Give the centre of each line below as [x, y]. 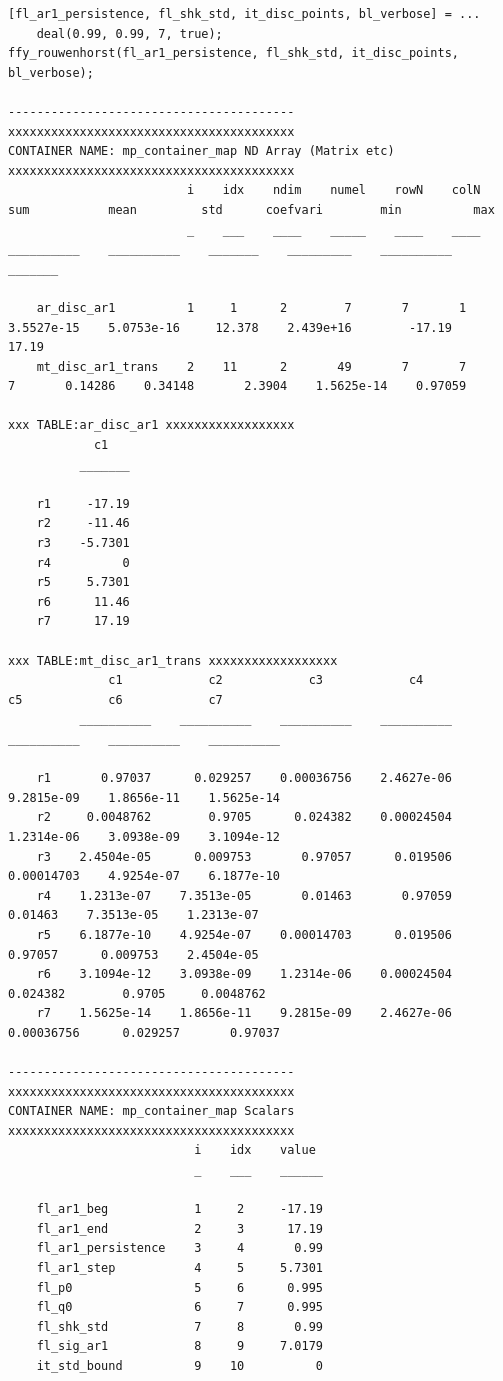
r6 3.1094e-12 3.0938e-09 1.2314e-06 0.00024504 [244, 974]
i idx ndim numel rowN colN [333, 190]
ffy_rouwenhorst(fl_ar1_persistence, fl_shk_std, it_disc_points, [234, 53]
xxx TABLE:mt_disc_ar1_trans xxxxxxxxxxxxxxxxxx [173, 660]
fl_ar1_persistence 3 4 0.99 [179, 1248]
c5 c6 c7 [115, 699]
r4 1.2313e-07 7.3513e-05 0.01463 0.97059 [244, 895]
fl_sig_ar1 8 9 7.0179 [179, 1346]
